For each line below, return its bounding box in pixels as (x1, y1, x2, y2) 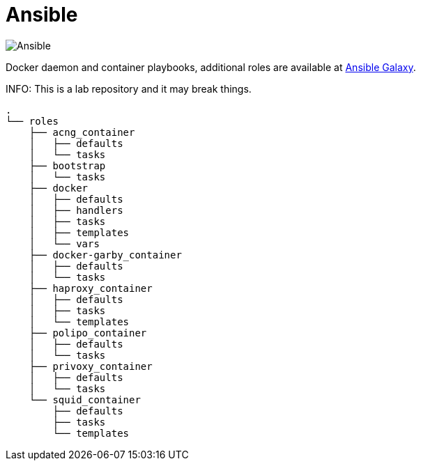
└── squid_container (29, 394, 141, 405)
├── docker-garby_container (29, 249, 182, 261)
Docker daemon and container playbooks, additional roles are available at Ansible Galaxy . (6, 61, 416, 73)
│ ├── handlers (29, 204, 123, 216)
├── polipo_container (29, 327, 147, 339)
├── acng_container (29, 126, 135, 138)
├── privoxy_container (29, 360, 153, 372)
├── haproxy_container (29, 282, 153, 294)
